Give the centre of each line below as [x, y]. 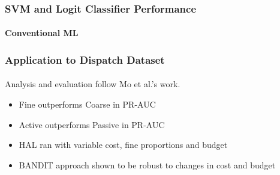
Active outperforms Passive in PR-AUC [92, 124]
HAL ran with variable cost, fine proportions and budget [123, 145]
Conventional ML [42, 33]
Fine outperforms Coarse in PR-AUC [87, 104]
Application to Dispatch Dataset [85, 59]
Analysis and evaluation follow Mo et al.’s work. [93, 84]
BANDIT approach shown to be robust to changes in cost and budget [147, 164]
